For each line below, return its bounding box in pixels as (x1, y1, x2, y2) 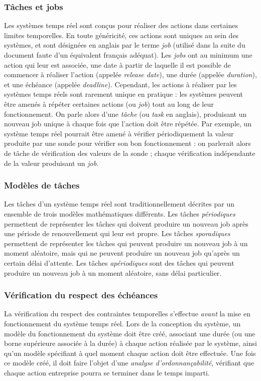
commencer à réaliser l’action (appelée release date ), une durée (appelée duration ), (4, 69, 257, 80)
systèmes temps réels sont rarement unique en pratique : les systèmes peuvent (4, 89, 243, 99)
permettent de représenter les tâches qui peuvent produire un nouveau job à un (4, 238, 248, 248)
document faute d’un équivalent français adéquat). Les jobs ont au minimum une (4, 50, 252, 60)
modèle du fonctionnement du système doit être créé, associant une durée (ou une (4, 328, 255, 338)
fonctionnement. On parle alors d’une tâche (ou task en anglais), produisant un (4, 108, 247, 119)
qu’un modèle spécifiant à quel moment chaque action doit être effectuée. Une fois (4, 347, 256, 358)
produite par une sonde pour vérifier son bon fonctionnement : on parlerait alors (4, 138, 251, 148)
